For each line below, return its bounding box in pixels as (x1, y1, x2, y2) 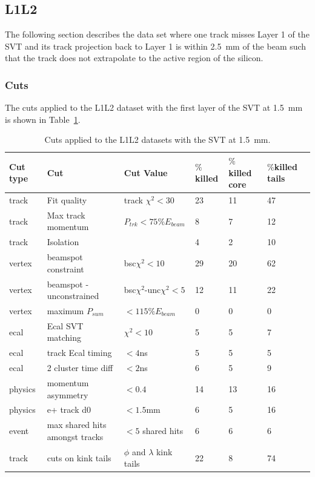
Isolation (47, 235, 79, 248)
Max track (47, 208, 85, 221)
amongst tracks (47, 430, 104, 442)
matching (47, 331, 82, 344)
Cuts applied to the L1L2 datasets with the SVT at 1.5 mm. (44, 133, 271, 146)
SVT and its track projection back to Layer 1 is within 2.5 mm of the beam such (5, 39, 307, 52)
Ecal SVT (47, 319, 84, 332)
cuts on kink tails (47, 451, 111, 464)
